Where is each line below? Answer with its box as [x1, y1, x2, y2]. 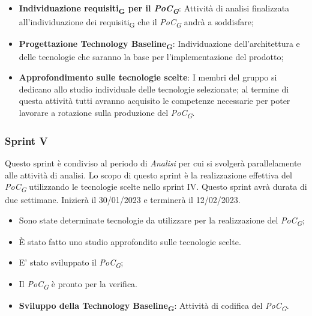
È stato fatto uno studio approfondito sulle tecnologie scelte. [19, 235, 241, 248]
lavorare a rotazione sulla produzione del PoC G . [19, 106, 195, 120]
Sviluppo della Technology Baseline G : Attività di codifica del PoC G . [19, 299, 289, 313]
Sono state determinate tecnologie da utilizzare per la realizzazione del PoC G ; [19, 214, 305, 228]
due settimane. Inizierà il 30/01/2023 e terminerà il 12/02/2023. [5, 193, 241, 206]
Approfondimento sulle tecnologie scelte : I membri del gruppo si [19, 70, 277, 83]
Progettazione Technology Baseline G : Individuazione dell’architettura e [19, 37, 300, 52]
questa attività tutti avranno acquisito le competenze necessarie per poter [19, 94, 290, 107]
